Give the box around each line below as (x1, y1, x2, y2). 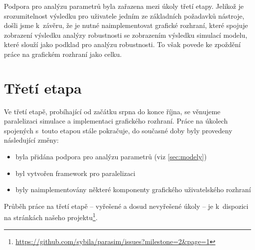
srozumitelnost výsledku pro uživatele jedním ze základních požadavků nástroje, (4, 10, 245, 21)
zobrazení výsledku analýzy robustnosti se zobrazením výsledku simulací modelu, (4, 29, 248, 40)
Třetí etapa (4, 77, 82, 98)
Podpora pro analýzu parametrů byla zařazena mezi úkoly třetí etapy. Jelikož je (4, 1, 244, 11)
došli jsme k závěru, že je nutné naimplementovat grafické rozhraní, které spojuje (4, 20, 248, 30)
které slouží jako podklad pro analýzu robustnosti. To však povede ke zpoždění (4, 39, 241, 50)
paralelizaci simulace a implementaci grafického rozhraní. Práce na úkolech (4, 116, 228, 126)
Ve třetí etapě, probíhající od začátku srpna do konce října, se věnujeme (4, 106, 221, 116)
